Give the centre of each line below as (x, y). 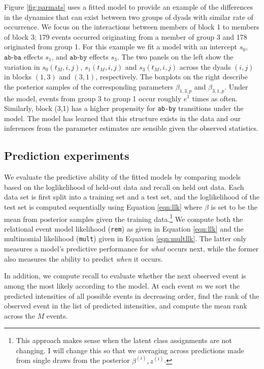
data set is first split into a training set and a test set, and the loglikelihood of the (132, 197)
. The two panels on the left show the (175, 56)
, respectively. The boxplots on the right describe (172, 77)
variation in (22, 66)
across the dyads (205, 66)
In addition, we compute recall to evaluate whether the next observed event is (125, 276)
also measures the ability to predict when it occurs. (84, 258)
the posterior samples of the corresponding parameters (89, 86)
